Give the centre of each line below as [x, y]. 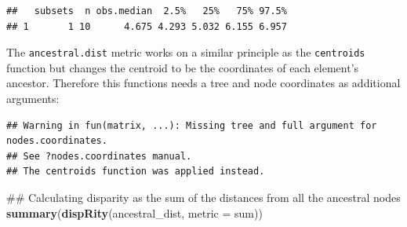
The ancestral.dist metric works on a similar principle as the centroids [186, 52]
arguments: [33, 99]
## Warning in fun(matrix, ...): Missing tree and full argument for [192, 125]
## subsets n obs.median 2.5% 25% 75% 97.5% [147, 11]
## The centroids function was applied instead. [136, 172]
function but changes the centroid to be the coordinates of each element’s [183, 67]
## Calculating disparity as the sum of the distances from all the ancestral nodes [203, 197]
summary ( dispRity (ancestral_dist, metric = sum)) [134, 212]
